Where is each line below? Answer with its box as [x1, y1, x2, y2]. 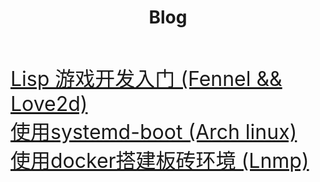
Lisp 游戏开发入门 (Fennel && [10, 66, 283, 92]
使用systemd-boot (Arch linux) [10, 119, 298, 145]
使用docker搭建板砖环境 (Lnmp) [10, 148, 310, 174]
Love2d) [10, 91, 88, 117]
